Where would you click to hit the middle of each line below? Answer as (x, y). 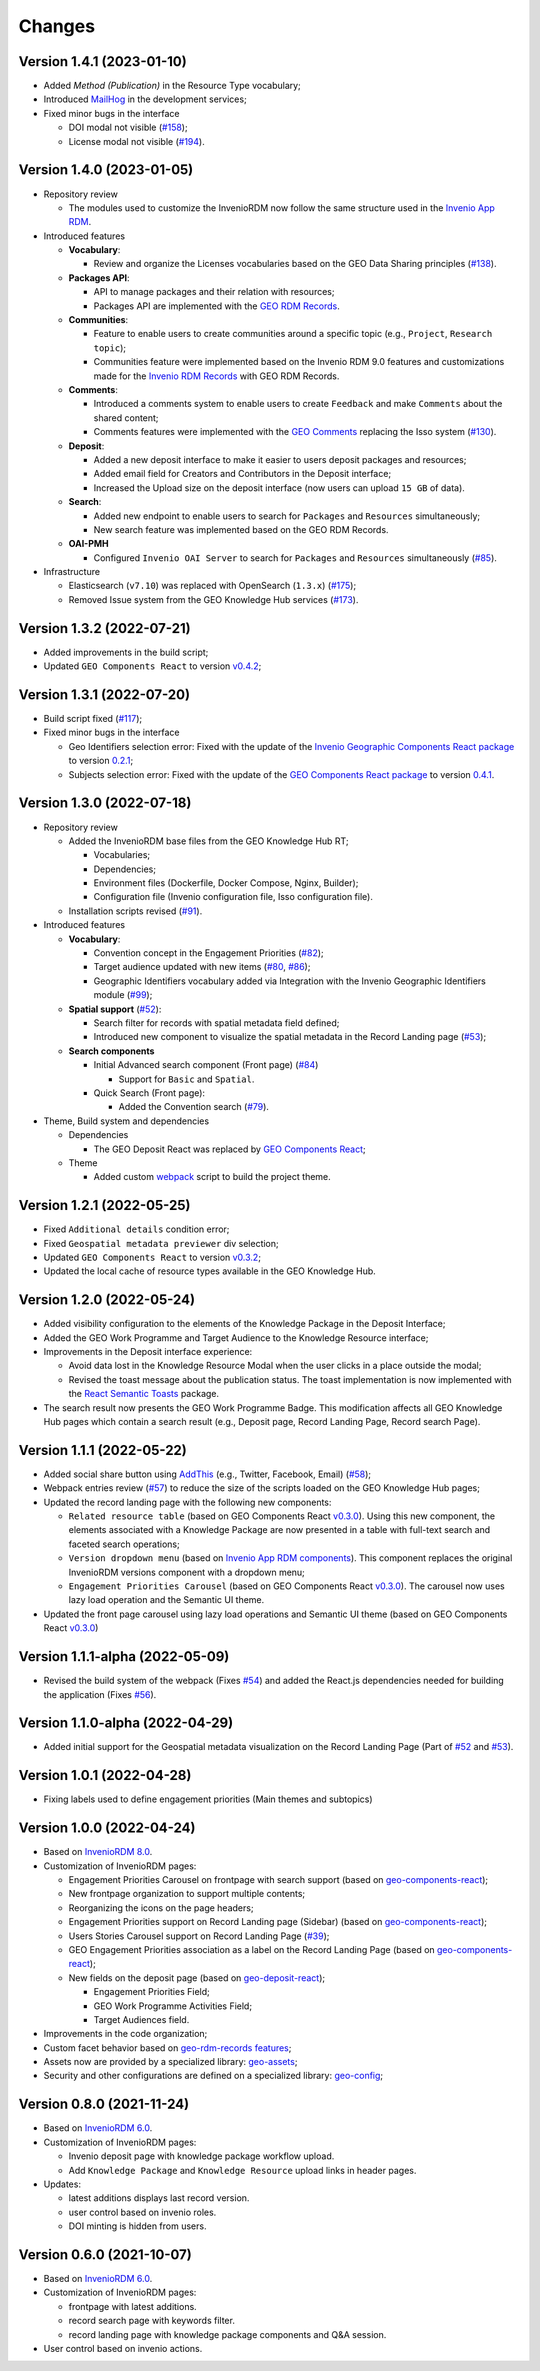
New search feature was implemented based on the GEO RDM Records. (241, 529)
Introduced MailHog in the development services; (145, 99)
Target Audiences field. (141, 2019)
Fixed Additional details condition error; (136, 1229)
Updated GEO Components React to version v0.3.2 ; (152, 1257)
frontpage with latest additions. (132, 2306)
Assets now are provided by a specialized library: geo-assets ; (170, 2062)
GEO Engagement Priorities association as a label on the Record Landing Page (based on (251, 1949)
